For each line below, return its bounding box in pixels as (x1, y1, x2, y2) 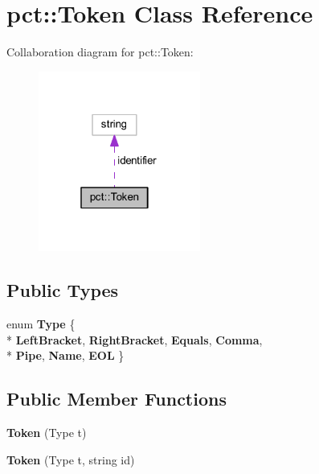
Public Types (6, 278, 119, 303)
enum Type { (6, 315, 76, 332)
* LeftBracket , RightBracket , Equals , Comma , (6, 331, 263, 348)
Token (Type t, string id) (6, 451, 135, 468)
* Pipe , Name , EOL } (6, 347, 125, 364)
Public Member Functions (6, 386, 227, 411)
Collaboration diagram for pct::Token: (6, 43, 194, 60)
